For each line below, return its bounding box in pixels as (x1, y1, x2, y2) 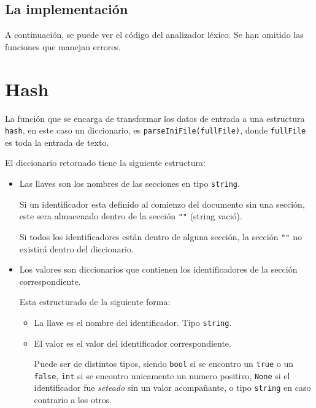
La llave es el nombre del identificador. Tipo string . (34, 315, 232, 328)
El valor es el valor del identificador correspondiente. (34, 336, 231, 349)
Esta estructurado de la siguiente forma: (19, 295, 171, 308)
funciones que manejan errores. (5, 40, 121, 53)
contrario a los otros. (34, 393, 112, 406)
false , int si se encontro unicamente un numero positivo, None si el (34, 369, 290, 382)
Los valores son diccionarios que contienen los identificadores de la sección (19, 263, 298, 276)
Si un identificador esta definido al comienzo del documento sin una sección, (19, 197, 305, 210)
